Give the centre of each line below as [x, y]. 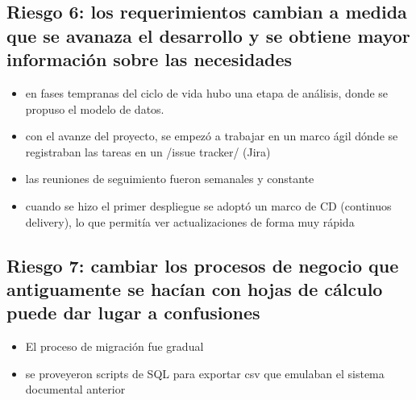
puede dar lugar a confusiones [133, 312]
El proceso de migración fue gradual [114, 346]
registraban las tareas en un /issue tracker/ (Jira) [148, 151]
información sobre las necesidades [150, 59]
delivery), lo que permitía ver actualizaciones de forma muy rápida [190, 221]
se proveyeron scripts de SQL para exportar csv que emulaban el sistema [205, 373]
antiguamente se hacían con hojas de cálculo [195, 288]
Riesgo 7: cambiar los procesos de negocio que [203, 265]
